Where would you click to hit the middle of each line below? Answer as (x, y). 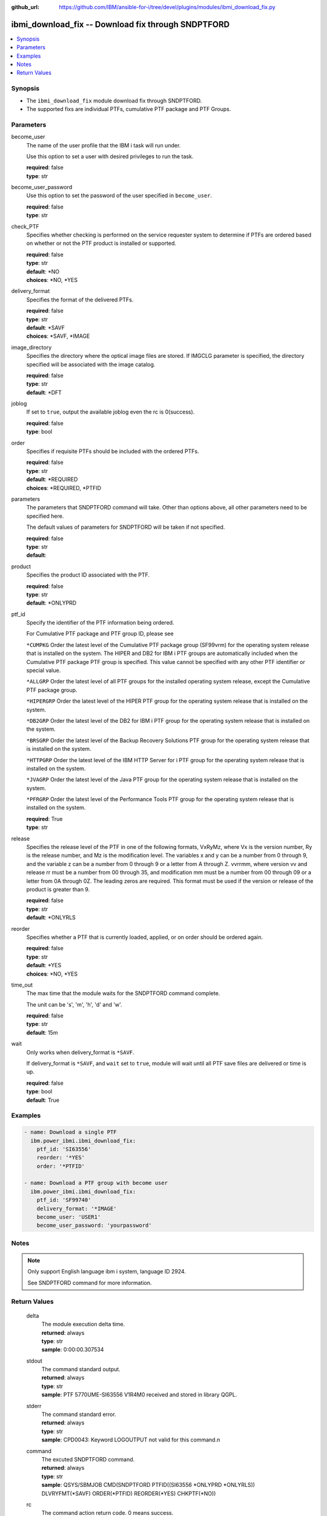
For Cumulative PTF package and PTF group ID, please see (100, 634)
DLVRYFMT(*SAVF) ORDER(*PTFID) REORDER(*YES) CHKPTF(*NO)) (129, 1493)
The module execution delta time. (83, 1324)
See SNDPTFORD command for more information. (90, 1283)
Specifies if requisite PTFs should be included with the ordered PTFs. (113, 451)
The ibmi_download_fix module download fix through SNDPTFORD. (114, 101)
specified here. (45, 516)
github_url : (25, 7)
